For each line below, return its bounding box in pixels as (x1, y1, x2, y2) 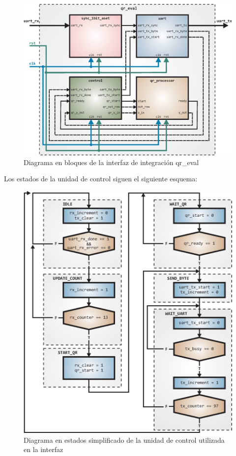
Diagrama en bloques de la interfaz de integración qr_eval (24, 157, 199, 167)
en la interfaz (24, 444, 63, 455)
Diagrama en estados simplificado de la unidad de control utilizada (24, 434, 225, 445)
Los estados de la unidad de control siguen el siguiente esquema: (4, 173, 198, 184)
